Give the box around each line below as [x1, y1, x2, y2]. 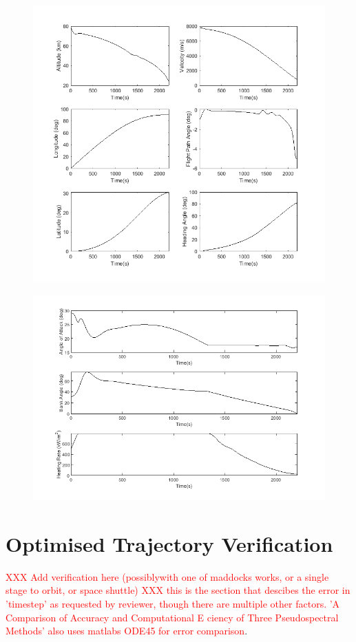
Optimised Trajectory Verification [6, 529, 333, 557]
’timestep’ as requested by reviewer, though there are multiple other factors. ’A [6, 596, 340, 610]
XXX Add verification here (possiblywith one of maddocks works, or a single [6, 569, 329, 584]
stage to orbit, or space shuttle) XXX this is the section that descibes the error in [6, 583, 350, 597]
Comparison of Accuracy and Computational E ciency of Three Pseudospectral [6, 610, 339, 624]
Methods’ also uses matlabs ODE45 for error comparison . [6, 623, 248, 638]
